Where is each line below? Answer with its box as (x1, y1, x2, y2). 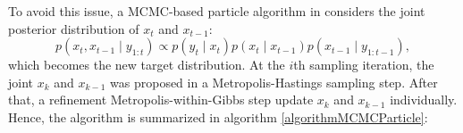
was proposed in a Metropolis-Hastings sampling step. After (110, 72, 438, 91)
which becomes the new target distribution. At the (8, 55, 285, 74)
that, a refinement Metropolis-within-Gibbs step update (8, 90, 314, 109)
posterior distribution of (8, 19, 139, 37)
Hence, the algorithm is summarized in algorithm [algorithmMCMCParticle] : (8, 107, 428, 126)
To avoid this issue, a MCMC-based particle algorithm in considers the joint (8, 2, 425, 20)
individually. (390, 90, 458, 109)
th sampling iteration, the (293, 55, 434, 74)
